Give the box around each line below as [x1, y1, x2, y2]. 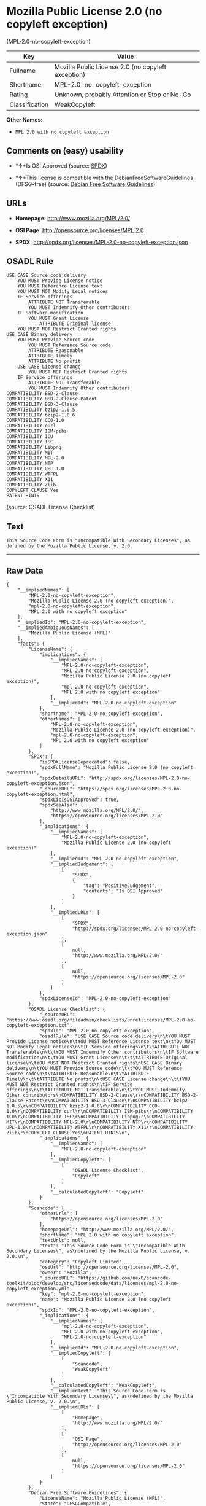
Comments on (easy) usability [6, 146, 124, 156]
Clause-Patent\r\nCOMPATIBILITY [6, 1098, 89, 1104]
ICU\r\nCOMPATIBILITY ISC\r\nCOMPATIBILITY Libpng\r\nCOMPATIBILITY [6, 1114, 185, 1120]
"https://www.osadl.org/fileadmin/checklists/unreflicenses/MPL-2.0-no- [6, 1017, 196, 1023]
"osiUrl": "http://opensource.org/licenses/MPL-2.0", [39, 1264, 180, 1270]
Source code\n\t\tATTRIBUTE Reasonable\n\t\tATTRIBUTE [6, 1071, 150, 1077]
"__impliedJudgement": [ [50, 861, 114, 867]
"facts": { [17, 641, 45, 647]
